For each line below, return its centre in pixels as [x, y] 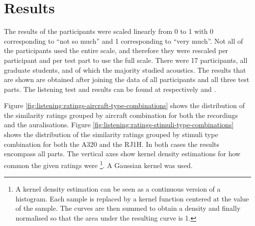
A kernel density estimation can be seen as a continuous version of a [118, 189]
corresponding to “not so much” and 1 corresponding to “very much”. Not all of [124, 41]
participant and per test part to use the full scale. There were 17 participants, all [126, 60]
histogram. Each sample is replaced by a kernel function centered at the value [132, 198]
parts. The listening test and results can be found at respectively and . [110, 89]
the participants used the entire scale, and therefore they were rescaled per [116, 50]
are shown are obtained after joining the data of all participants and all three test [127, 79]
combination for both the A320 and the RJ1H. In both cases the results [112, 144]
